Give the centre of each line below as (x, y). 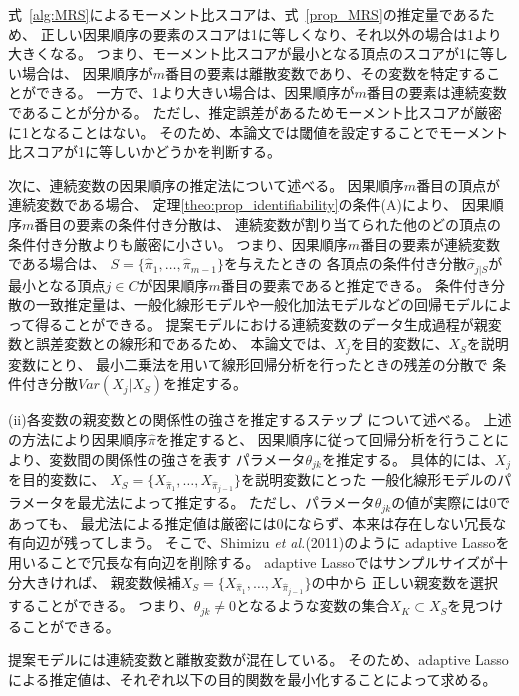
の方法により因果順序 (78, 439)
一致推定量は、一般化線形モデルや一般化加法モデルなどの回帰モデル (259, 304)
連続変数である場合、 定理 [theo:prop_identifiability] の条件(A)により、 (233, 204)
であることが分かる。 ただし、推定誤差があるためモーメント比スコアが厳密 (255, 111)
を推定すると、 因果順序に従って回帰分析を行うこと (325, 439)
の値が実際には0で (451, 502)
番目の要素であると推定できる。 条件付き (356, 284)
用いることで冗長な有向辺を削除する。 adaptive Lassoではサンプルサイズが (251, 562)
